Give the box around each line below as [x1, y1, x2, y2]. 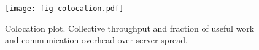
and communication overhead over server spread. [5, 34, 188, 46]
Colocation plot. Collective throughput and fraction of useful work [5, 21, 255, 34]
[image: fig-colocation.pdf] [5, 4, 124, 13]
